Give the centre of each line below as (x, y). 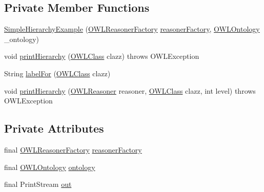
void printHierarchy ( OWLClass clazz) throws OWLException (102, 56)
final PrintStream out (38, 184)
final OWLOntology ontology (50, 167)
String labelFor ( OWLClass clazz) (57, 73)
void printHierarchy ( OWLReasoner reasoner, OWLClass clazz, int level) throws (130, 90)
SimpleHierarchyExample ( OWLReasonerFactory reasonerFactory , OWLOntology (132, 29)
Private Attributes (54, 128)
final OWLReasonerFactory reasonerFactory (73, 149)
